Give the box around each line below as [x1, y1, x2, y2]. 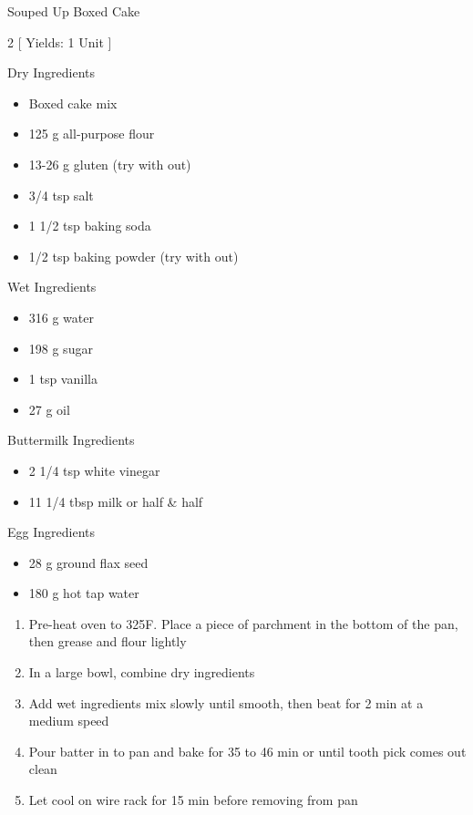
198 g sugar [28, 338, 93, 357]
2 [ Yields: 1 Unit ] [7, 32, 112, 51]
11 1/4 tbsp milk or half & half [28, 491, 203, 511]
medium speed [28, 711, 109, 730]
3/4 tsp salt [28, 185, 94, 204]
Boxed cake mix [28, 93, 118, 112]
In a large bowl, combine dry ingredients [28, 663, 255, 682]
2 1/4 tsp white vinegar [28, 460, 160, 480]
